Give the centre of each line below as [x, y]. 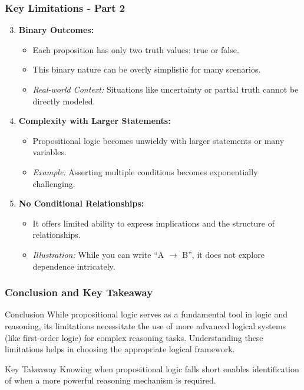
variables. [49, 152]
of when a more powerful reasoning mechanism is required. [110, 380]
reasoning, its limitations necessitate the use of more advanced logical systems [146, 325]
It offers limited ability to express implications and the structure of [154, 223]
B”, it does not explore [223, 254]
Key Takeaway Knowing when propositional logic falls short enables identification [152, 368]
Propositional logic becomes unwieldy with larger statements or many [158, 140]
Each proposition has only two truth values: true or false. [136, 49]
